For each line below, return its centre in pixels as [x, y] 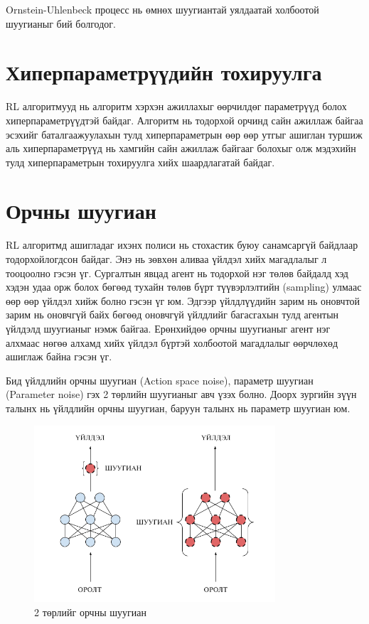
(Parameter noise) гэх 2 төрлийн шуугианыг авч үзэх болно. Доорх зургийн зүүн [181, 394]
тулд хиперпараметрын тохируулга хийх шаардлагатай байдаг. [140, 162]
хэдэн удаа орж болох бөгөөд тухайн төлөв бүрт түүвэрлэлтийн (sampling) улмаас [184, 287]
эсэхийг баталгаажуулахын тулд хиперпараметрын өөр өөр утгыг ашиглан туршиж [184, 134]
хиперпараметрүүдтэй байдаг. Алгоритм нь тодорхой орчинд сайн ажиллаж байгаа [184, 120]
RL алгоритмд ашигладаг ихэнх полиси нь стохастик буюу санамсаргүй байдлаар [182, 245]
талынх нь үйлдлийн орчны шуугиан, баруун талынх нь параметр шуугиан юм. [178, 408]
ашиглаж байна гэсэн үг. [59, 356]
